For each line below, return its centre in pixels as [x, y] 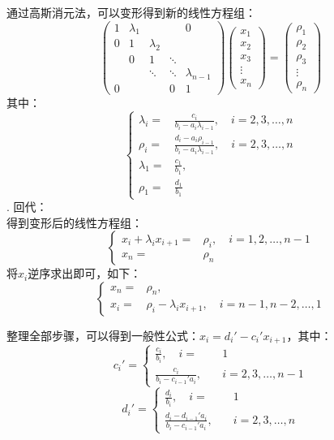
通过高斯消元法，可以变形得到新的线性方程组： [131, 12]
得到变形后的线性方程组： [75, 222]
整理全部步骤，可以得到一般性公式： [103, 335]
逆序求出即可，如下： [85, 273]
